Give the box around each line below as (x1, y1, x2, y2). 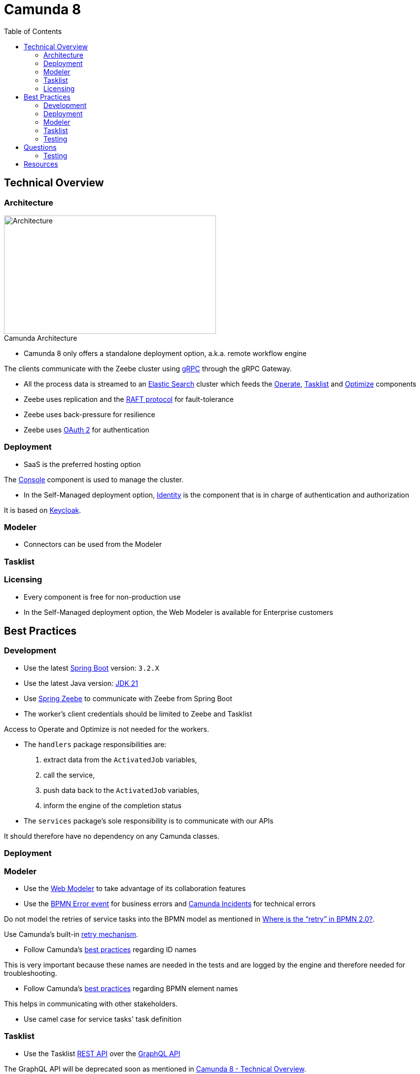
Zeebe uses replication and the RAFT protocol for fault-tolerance (24, 394, 234, 403)
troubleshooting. (4, 968, 57, 977)
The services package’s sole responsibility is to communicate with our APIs (24, 816, 274, 825)
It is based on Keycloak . (4, 505, 81, 514)
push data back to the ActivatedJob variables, (43, 786, 200, 794)
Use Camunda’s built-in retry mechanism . (4, 930, 139, 938)
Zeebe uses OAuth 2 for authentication (24, 425, 149, 434)
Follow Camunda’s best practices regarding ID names (24, 945, 197, 954)
